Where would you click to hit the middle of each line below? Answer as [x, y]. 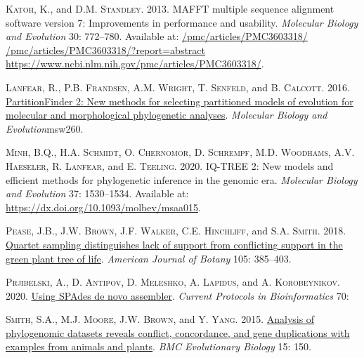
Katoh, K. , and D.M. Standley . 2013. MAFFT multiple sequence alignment [170, 8]
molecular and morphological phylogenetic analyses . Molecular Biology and [167, 115]
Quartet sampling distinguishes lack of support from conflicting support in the [174, 244]
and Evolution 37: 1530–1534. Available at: [97, 193]
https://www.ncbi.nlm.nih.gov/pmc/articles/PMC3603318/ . [135, 64]
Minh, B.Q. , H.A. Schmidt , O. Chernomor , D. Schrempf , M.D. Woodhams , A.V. [180, 152]
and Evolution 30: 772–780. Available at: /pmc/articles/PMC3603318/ [157, 36]
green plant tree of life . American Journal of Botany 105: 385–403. [149, 258]
